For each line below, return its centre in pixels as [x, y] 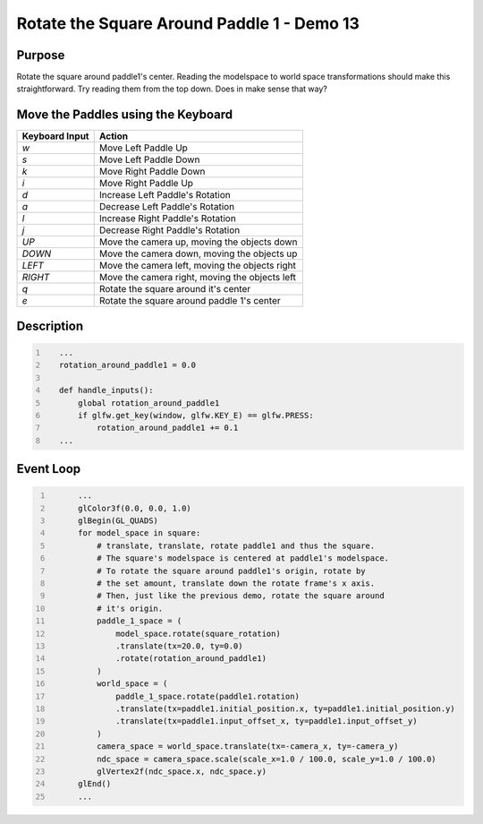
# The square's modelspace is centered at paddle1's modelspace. [243, 558]
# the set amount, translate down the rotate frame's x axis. [236, 584]
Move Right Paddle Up [146, 184]
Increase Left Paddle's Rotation [165, 195]
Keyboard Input [55, 136]
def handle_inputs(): [106, 391]
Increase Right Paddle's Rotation [167, 219]
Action [114, 136]
